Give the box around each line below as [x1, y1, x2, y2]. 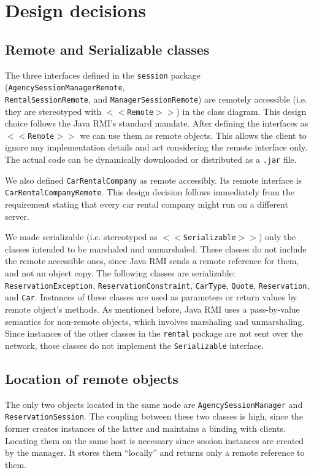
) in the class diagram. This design [176, 104, 307, 117]
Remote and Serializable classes [5, 39, 210, 58]
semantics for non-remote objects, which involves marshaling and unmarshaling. [5, 315, 305, 327]
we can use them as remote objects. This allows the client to [80, 128, 307, 141]
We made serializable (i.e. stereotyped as [5, 230, 158, 243]
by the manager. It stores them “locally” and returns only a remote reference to [5, 446, 305, 459]
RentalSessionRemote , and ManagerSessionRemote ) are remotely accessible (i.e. [5, 92, 307, 105]
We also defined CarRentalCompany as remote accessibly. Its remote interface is [5, 173, 302, 186]
